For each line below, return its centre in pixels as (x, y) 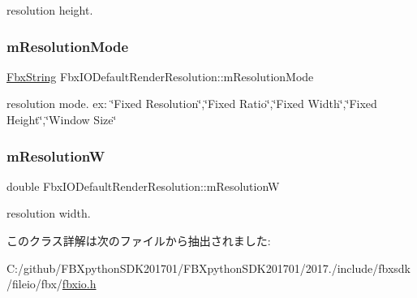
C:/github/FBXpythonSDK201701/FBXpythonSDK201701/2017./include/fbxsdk (208, 268)
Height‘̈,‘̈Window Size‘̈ (62, 119)
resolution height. (50, 10)
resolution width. (49, 213)
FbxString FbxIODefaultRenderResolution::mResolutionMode (160, 76)
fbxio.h (79, 284)
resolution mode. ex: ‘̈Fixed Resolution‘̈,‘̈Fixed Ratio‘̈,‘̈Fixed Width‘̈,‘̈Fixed (192, 104)
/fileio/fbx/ (34, 284)
